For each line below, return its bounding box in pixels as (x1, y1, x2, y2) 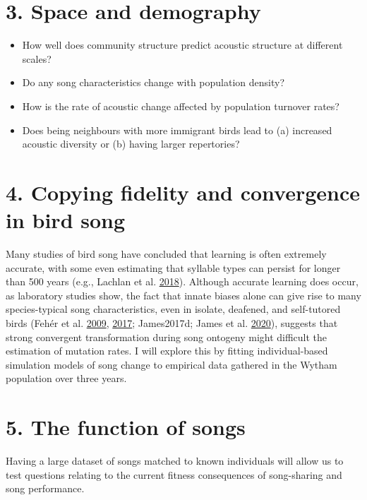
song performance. (6, 481, 85, 496)
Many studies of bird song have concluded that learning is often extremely (6, 246, 327, 261)
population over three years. (6, 371, 127, 386)
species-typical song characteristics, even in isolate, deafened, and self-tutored (6, 302, 341, 316)
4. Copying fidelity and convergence (6, 177, 361, 206)
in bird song (6, 206, 126, 234)
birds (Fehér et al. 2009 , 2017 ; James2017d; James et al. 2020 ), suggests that (6, 315, 338, 330)
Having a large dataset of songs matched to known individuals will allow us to (6, 453, 344, 468)
